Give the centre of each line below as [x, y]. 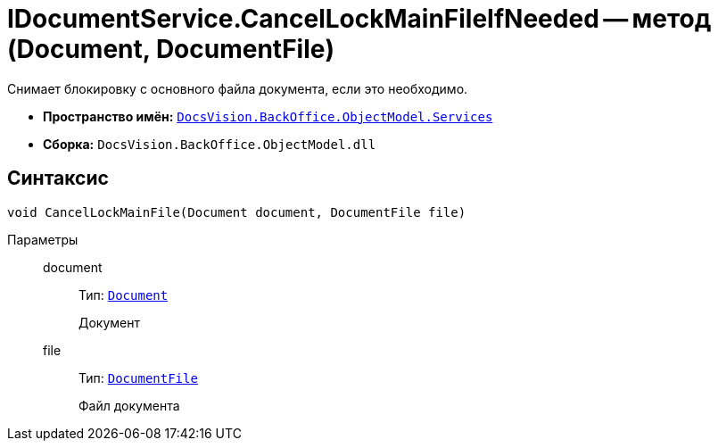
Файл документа [129, 405]
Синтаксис [58, 178]
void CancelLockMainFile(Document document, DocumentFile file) [237, 212]
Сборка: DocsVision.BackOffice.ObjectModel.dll [210, 144]
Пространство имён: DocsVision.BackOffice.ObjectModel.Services [268, 116]
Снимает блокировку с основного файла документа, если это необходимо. [238, 88]
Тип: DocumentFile [138, 377]
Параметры [43, 239]
